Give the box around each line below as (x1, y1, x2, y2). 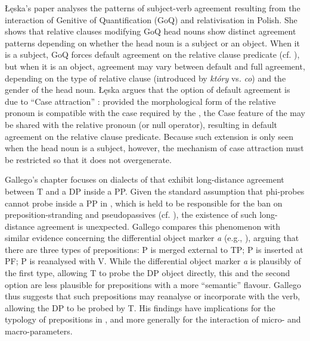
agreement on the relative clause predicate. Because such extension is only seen (5, 130, 294, 142)
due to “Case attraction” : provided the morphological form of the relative (5, 95, 276, 107)
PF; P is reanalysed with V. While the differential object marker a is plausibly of (5, 255, 301, 267)
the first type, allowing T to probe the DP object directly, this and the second (5, 267, 290, 279)
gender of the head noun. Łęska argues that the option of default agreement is (5, 83, 290, 96)
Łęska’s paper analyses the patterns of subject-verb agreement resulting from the (5, 2, 300, 14)
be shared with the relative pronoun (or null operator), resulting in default (5, 118, 278, 130)
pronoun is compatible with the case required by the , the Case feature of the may (5, 107, 305, 119)
